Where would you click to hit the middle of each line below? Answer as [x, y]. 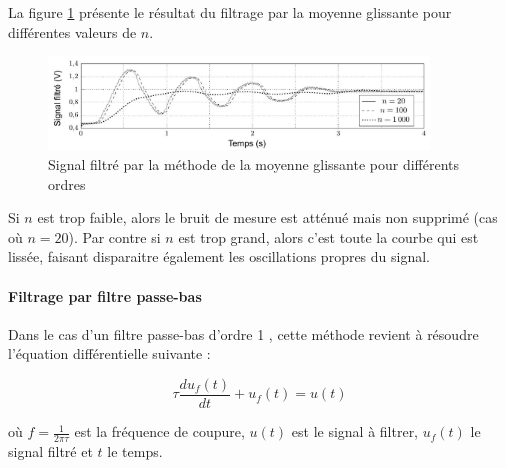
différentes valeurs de [72, 31]
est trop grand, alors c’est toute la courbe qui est [328, 236]
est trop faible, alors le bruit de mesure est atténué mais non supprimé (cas [267, 217]
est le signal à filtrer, [355, 431]
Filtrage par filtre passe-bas [105, 295]
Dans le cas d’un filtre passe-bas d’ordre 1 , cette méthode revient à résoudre [243, 333]
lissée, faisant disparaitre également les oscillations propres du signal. [219, 256]
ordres [67, 183]
